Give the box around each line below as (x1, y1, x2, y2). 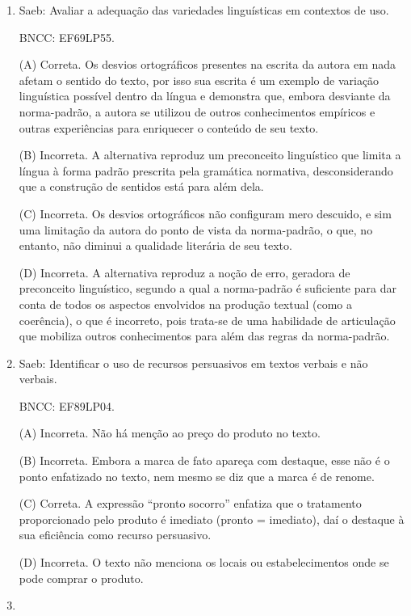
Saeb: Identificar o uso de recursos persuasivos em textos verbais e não (19, 354, 368, 371)
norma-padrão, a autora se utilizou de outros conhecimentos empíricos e (19, 103, 375, 120)
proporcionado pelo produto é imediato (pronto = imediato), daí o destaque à (19, 510, 405, 527)
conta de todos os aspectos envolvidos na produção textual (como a (19, 295, 353, 312)
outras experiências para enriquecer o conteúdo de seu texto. (19, 119, 319, 136)
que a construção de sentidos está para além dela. (19, 178, 264, 195)
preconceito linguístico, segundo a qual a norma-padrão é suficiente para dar (19, 280, 396, 297)
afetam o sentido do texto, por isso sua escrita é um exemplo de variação (19, 71, 380, 88)
